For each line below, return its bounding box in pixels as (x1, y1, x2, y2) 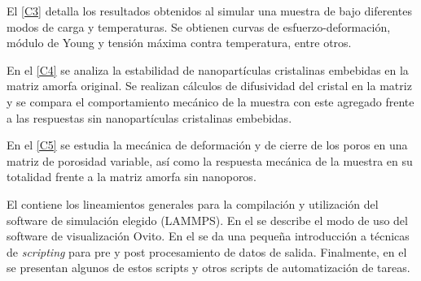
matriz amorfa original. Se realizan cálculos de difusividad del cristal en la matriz (7, 77, 412, 94)
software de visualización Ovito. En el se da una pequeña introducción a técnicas (7, 227, 410, 244)
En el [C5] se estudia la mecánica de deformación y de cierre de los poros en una (7, 136, 408, 153)
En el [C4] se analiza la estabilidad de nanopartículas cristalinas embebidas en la (7, 61, 409, 78)
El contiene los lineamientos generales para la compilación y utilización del (7, 195, 379, 212)
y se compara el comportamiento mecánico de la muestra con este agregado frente (7, 93, 414, 110)
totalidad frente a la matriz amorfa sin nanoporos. (7, 168, 257, 185)
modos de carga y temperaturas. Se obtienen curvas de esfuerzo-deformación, (7, 18, 391, 35)
